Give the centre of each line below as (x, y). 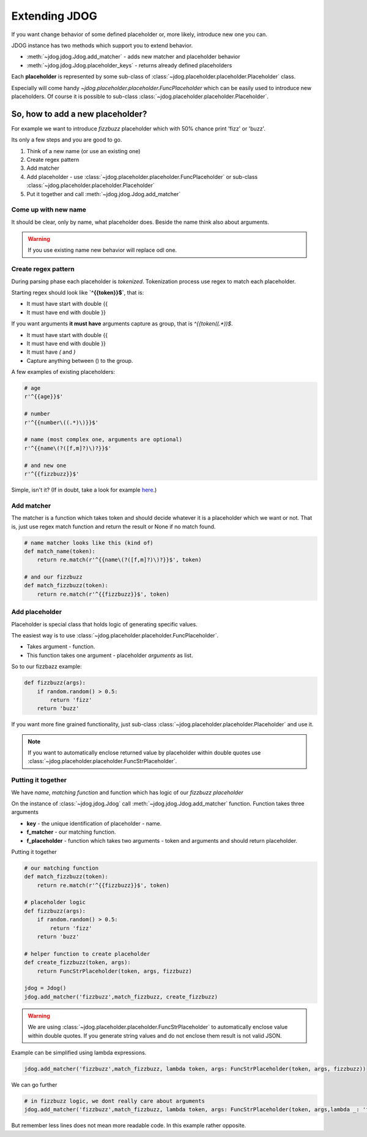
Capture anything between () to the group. (80, 360)
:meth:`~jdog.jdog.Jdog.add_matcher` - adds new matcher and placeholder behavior (133, 57)
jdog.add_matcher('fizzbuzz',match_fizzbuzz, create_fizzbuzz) (121, 997)
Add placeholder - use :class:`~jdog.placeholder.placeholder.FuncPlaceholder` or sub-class (142, 177)
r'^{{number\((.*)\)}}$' (61, 422)
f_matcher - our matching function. (71, 832)
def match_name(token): (60, 551)
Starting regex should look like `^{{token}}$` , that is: (78, 292)
